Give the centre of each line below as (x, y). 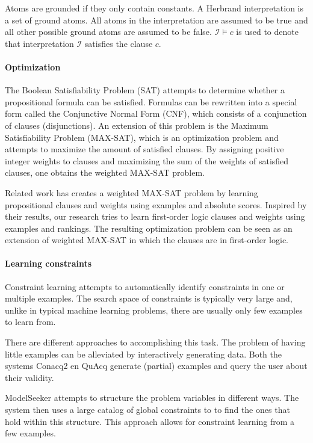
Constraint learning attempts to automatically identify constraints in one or (145, 286)
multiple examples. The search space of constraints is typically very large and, (149, 298)
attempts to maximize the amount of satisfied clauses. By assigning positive (144, 149)
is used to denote (267, 32)
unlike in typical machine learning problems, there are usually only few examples (154, 310)
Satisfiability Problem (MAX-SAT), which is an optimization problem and (142, 137)
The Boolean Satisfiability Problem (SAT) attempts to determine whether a (145, 90)
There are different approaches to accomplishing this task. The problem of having (155, 342)
